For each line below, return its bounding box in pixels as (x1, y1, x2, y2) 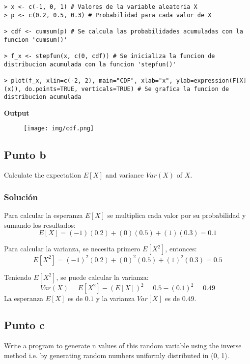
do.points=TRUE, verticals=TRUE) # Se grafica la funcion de (25, 85, 229, 92)
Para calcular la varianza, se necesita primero (4, 243, 140, 254)
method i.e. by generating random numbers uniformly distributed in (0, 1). (4, 350, 229, 360)
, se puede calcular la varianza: (56, 272, 149, 282)
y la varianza (96, 293, 135, 303)
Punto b (4, 147, 46, 162)
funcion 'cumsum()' (4, 36, 67, 43)
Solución (4, 190, 38, 203)
